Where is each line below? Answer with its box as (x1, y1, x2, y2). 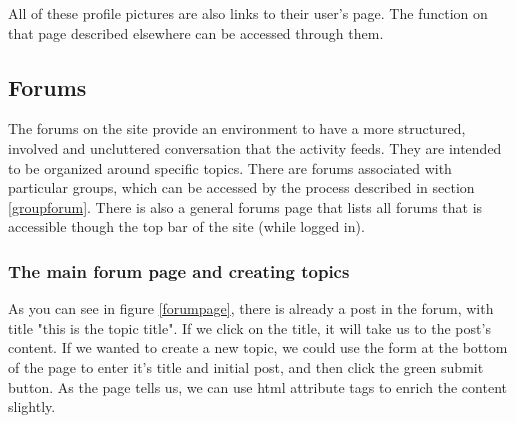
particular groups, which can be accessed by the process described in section (8, 177, 475, 198)
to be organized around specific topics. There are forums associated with (8, 157, 452, 178)
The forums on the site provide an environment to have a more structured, (8, 118, 466, 139)
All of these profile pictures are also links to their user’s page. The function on (8, 3, 488, 23)
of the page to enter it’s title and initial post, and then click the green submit (8, 356, 484, 377)
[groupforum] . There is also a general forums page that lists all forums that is (8, 196, 483, 217)
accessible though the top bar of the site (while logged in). (8, 216, 365, 237)
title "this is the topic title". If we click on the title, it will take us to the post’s (8, 317, 491, 338)
